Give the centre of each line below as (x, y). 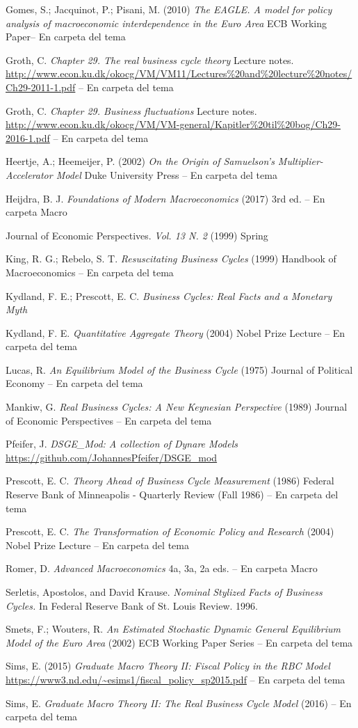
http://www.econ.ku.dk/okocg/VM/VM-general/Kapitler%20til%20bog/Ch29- (173, 124)
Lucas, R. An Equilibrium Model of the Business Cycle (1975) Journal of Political (179, 369)
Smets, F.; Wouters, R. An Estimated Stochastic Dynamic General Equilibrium (173, 629)
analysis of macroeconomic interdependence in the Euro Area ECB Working (166, 23)
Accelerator (29, 174)
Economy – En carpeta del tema (74, 383)
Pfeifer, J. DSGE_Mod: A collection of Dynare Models (122, 444)
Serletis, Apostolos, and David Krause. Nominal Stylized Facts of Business (164, 592)
